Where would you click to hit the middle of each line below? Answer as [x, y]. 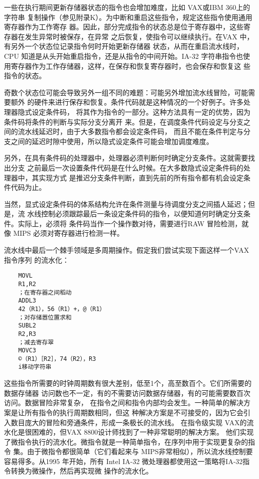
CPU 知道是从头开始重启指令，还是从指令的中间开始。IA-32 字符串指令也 [124, 56]
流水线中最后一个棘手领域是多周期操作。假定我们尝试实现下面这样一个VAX [127, 250]
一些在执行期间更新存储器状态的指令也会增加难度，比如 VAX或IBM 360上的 [127, 7]
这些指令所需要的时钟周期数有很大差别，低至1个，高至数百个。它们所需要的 [128, 383]
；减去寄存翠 [36, 342]
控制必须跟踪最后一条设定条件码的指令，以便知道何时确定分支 [142, 214]
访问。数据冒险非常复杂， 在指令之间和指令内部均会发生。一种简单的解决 [124, 402]
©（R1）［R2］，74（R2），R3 [57, 359]
